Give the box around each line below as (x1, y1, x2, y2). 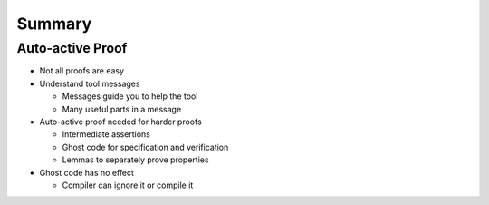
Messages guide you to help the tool (62, 91, 198, 102)
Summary (16, 14, 92, 34)
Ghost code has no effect (39, 167, 135, 178)
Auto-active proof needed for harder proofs (39, 116, 203, 127)
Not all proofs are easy (39, 65, 125, 76)
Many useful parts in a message (62, 103, 182, 114)
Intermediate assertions (62, 129, 151, 140)
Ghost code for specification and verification (62, 142, 229, 152)
